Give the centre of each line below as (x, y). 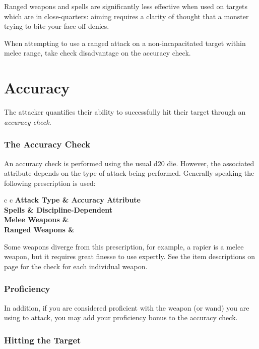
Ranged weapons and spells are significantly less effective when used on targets (126, 6)
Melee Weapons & (37, 219)
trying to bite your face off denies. (57, 26)
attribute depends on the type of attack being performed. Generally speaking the (129, 173)
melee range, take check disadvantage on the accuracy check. (98, 53)
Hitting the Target (43, 340)
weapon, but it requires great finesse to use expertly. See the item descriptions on (130, 256)
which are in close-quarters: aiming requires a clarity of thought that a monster (126, 16)
